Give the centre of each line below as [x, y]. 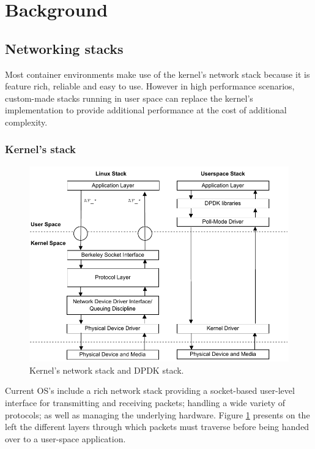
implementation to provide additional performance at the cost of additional [146, 110]
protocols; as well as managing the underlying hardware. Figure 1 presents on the [157, 414]
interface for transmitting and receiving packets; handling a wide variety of [145, 403]
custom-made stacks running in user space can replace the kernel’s [129, 98]
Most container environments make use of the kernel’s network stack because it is [157, 74]
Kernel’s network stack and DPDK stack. [107, 370]
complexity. [26, 122]
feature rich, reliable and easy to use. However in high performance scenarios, [150, 86]
